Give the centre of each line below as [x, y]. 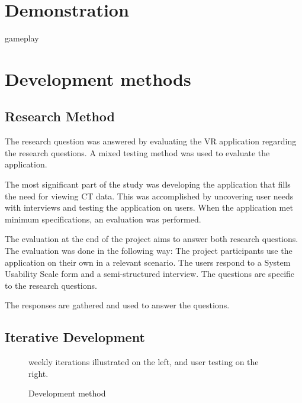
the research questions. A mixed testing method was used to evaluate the [137, 152]
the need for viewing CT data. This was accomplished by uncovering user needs [149, 196]
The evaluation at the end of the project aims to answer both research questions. [152, 239]
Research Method [60, 116]
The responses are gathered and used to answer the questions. [117, 305]
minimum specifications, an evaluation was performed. [103, 219]
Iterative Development [75, 337]
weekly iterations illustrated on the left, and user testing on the [144, 362]
